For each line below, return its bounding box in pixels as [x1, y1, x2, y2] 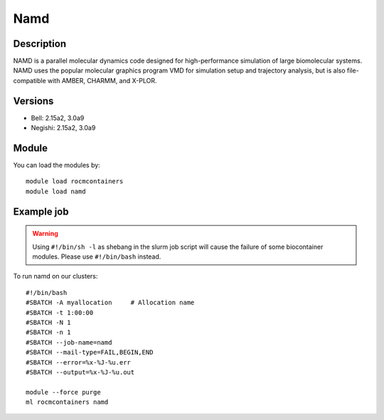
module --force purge [26, 388, 101, 396]
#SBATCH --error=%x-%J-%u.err [26, 358, 132, 366]
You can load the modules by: [13, 161, 101, 170]
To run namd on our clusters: [13, 272, 98, 281]
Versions [13, 95, 54, 107]
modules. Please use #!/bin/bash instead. [32, 252, 161, 261]
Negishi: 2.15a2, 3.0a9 [31, 124, 96, 132]
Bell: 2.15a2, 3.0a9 [31, 114, 85, 122]
